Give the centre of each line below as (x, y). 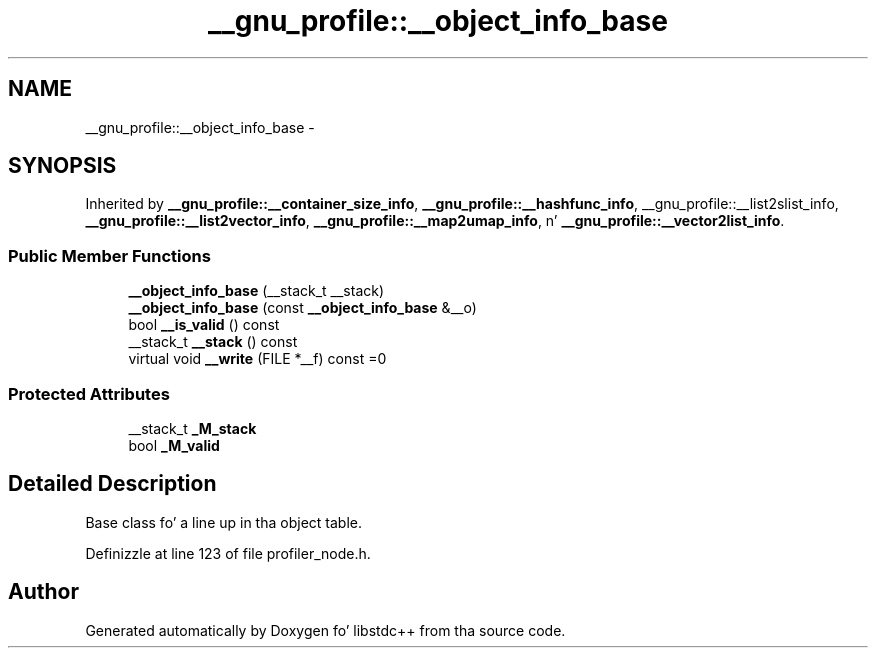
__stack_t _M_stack (192, 428)
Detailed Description (112, 484)
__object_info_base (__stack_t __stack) (256, 291)
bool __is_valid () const (204, 325)
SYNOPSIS (62, 166)
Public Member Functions (109, 255)
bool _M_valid (174, 445)
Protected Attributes (89, 393)
